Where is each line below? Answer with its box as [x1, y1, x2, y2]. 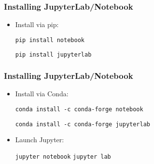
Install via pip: [15, 19, 59, 30]
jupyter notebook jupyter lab [15, 153, 111, 160]
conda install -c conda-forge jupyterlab [15, 120, 150, 128]
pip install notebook [15, 36, 84, 44]
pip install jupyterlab [15, 51, 92, 59]
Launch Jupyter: [15, 134, 64, 145]
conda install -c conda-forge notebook [15, 105, 143, 113]
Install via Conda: [15, 89, 69, 99]
